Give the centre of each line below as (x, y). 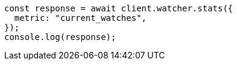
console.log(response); (60, 37)
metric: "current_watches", (81, 18)
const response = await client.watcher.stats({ (119, 8)
